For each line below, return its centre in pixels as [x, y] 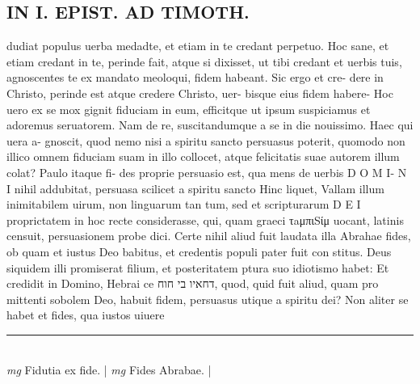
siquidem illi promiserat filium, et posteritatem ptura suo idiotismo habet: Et [198, 267]
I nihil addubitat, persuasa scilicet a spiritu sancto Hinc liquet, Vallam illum [195, 188]
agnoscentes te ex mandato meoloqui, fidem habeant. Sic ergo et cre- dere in [195, 77]
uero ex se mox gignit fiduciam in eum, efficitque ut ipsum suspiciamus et [189, 109]
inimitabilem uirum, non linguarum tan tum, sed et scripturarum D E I [184, 204]
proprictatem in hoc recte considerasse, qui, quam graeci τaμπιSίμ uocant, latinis [205, 219]
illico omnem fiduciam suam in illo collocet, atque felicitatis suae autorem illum [203, 156]
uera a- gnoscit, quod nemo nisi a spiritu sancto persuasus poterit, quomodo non [206, 140]
